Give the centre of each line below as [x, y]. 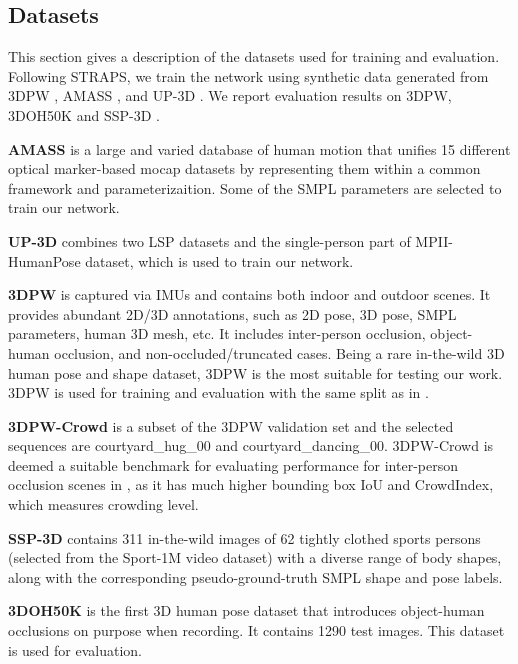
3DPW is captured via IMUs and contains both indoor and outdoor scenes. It [249, 294]
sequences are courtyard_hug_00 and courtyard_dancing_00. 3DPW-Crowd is [251, 445]
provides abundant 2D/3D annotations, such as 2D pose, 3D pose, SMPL [232, 313]
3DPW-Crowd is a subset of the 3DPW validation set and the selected [231, 425]
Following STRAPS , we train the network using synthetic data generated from [248, 75]
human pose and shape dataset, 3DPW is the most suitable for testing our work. [255, 372]
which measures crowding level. [103, 504]
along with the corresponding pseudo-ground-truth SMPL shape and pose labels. [255, 576]
